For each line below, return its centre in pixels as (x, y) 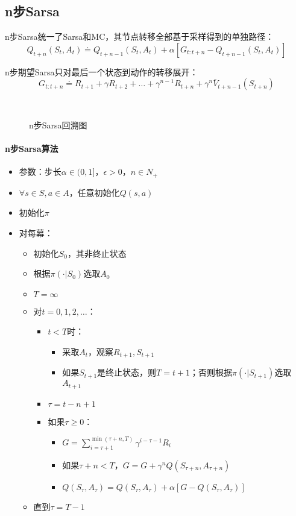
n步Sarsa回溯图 (58, 124)
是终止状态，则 (127, 372)
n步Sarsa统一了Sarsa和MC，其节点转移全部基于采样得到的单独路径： (140, 36)
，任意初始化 (94, 192)
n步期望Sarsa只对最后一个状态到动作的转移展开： (102, 71)
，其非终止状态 (97, 253)
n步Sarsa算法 (32, 149)
